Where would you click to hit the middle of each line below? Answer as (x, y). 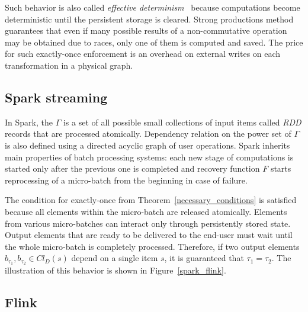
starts (281, 168)
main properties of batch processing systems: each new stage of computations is (149, 157)
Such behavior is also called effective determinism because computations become (153, 7)
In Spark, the (29, 122)
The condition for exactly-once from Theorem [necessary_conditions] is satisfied (151, 200)
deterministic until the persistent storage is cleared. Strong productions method (149, 19)
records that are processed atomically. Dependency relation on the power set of (148, 134)
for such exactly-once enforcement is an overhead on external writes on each (143, 54)
